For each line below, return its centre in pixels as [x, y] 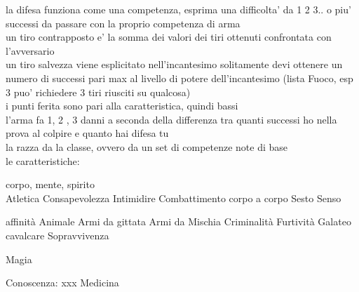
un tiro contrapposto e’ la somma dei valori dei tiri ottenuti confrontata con [169, 37]
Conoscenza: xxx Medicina [62, 283]
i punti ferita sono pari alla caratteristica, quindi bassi [122, 106]
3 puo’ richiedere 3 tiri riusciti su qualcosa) [98, 92]
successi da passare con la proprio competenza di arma [123, 23]
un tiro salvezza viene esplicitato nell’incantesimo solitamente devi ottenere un [174, 64]
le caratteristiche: [43, 160]
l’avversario [30, 50]
